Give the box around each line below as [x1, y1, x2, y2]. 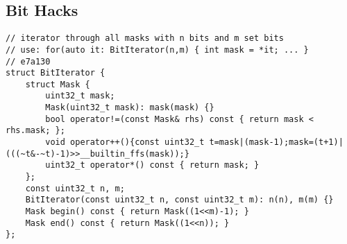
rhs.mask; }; [6, 125, 65, 136]
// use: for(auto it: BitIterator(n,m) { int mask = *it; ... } [6, 44, 309, 55]
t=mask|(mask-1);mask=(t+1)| [209, 137, 344, 148]
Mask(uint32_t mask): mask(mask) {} [45, 103, 214, 113]
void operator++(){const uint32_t [45, 137, 205, 148]
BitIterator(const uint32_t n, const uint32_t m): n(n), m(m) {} [25, 195, 334, 205]
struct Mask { [25, 79, 90, 89]
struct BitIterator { [6, 68, 105, 78]
